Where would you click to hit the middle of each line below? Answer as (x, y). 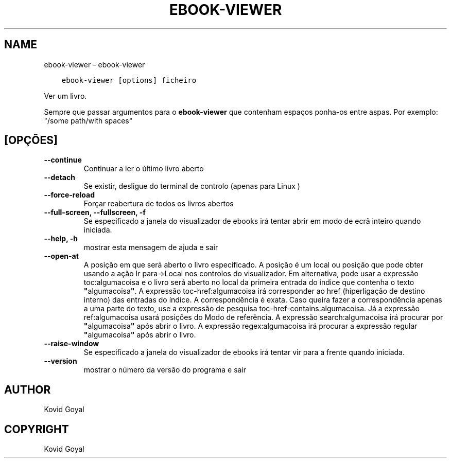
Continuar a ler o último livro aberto (144, 169)
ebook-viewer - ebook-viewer (94, 64)
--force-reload (69, 195)
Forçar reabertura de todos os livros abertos (159, 204)
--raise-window (72, 344)
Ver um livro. (65, 96)
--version (60, 361)
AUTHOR (28, 389)
